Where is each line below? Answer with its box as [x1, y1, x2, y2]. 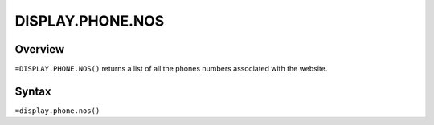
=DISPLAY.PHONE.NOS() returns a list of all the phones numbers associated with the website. [14, 64, 328, 74]
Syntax [14, 84, 51, 98]
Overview [14, 42, 65, 56]
